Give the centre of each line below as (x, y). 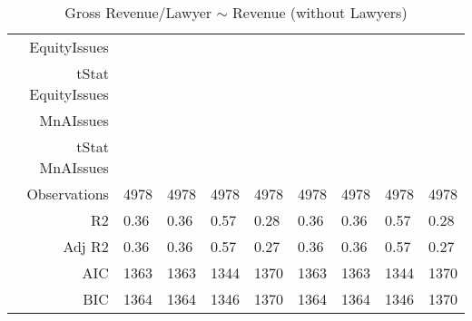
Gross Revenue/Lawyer (138, 12)
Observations (68, 194)
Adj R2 (86, 246)
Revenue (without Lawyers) (320, 12)
